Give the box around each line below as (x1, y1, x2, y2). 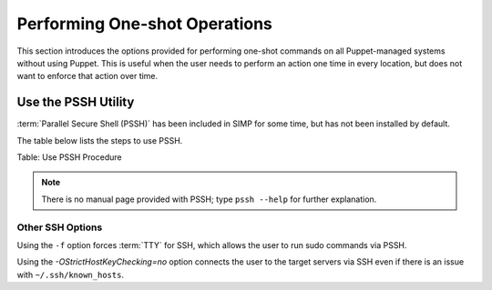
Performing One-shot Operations (16, 14, 273, 34)
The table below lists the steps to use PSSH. (16, 135, 183, 145)
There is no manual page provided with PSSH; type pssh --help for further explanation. (41, 194, 377, 205)
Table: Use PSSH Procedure (16, 152, 122, 163)
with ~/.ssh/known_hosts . (16, 269, 125, 280)
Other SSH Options (16, 221, 103, 234)
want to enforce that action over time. (16, 71, 159, 82)
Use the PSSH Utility (16, 95, 135, 110)
